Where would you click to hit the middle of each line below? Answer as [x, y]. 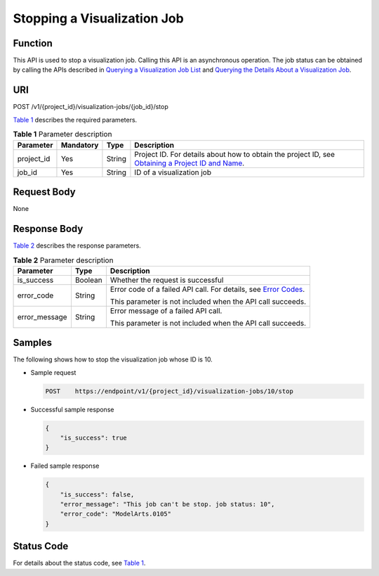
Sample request [53, 372]
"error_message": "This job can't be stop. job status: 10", [167, 504]
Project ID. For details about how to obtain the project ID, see [235, 154]
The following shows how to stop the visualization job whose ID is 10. [113, 359]
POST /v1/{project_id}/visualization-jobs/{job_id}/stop [91, 107]
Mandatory [80, 145]
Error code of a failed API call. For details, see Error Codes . [207, 289]
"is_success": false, [97, 494]
